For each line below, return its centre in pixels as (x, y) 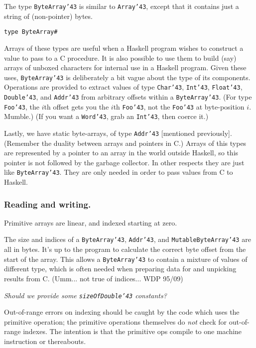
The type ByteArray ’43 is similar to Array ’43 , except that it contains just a (122, 6)
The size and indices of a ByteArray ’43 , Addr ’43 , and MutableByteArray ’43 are (128, 239)
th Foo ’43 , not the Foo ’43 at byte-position (179, 106)
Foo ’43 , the (22, 106)
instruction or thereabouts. (45, 341)
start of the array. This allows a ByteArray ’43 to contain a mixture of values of (126, 259)
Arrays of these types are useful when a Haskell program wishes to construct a (124, 48)
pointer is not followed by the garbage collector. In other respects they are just (124, 162)
